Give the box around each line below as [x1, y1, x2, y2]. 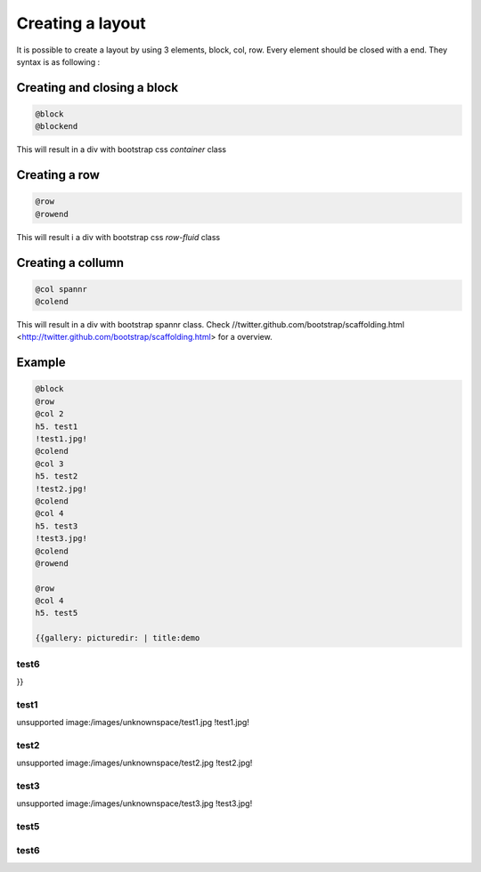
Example [16, 355, 66, 370]
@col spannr [35, 284, 88, 294]
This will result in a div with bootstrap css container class [16, 144, 227, 155]
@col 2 [35, 409, 64, 419]
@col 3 [35, 458, 64, 469]
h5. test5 [35, 608, 78, 618]
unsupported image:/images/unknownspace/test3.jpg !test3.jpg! [16, 798, 253, 809]
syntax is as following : [16, 56, 101, 67]
